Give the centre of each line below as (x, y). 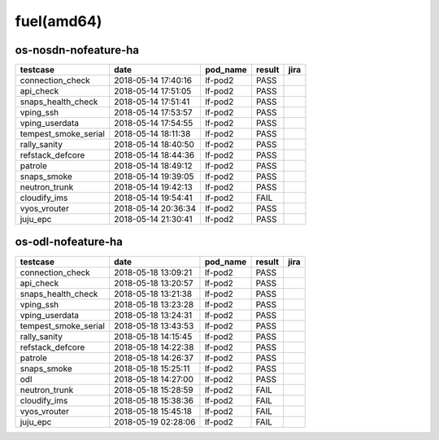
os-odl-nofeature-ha (69, 242)
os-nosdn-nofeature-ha (77, 50)
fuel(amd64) (59, 21)
